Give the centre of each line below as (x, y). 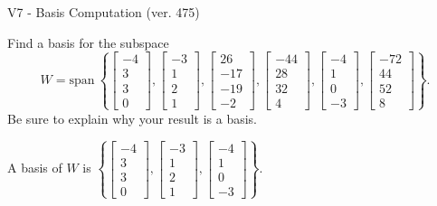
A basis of (35, 168)
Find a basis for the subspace (88, 42)
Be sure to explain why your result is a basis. (133, 118)
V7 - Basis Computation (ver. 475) (104, 12)
